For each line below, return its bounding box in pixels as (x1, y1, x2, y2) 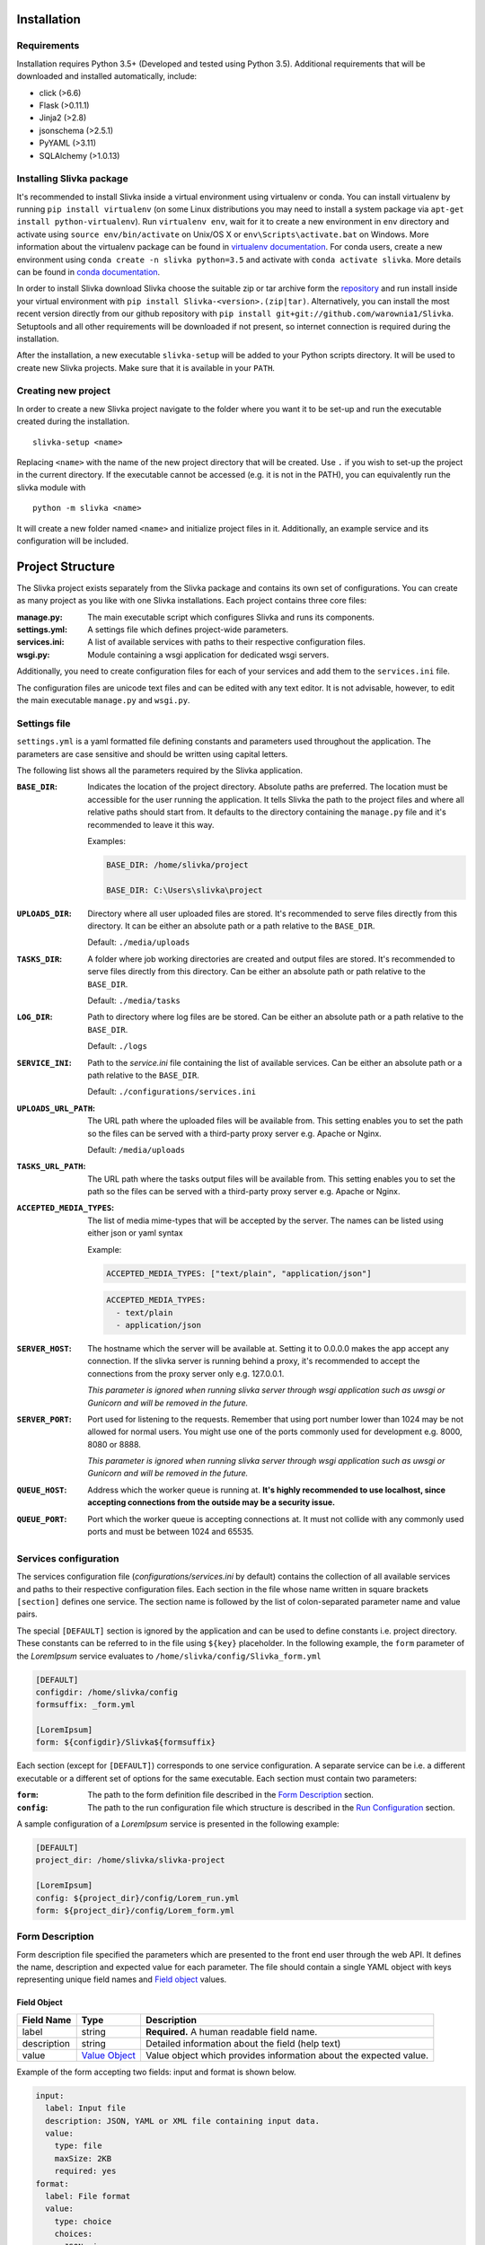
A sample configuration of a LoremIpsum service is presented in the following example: (16, 1818, 340, 1829)
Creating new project (16, 384, 111, 397)
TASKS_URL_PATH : (16, 1161, 86, 1172)
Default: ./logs (87, 1041, 148, 1052)
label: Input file (45, 2103, 126, 2114)
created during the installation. (16, 416, 130, 427)
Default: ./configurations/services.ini (87, 1087, 256, 1097)
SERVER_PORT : (16, 1413, 72, 1424)
